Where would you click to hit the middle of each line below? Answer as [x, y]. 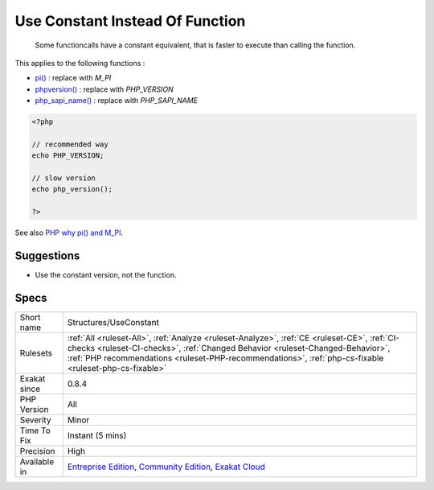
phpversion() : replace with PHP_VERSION [104, 89]
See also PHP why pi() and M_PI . [69, 233]
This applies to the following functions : [80, 63]
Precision [37, 451]
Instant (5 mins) [97, 436]
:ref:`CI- [385, 338]
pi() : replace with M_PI [73, 78]
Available [37, 462]
